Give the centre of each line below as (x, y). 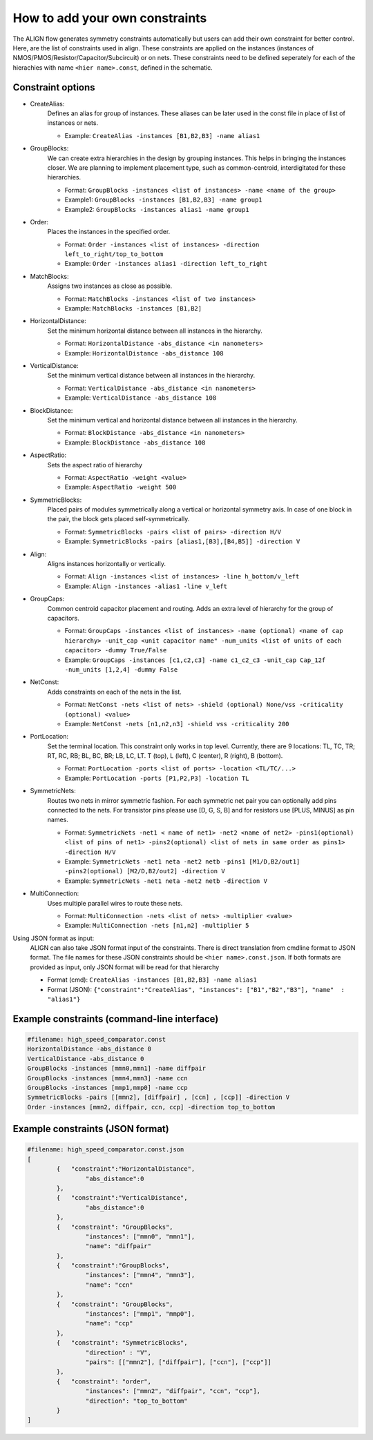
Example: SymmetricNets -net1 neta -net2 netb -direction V (166, 881)
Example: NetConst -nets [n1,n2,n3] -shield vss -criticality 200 (177, 723)
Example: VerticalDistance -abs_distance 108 (141, 398)
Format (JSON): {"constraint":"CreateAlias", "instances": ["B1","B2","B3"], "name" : (196, 989)
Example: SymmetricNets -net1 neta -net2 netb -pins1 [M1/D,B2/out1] (182, 861)
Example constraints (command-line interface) (116, 1019)
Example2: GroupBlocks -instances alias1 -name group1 (157, 209)
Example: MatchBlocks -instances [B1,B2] (133, 309)
